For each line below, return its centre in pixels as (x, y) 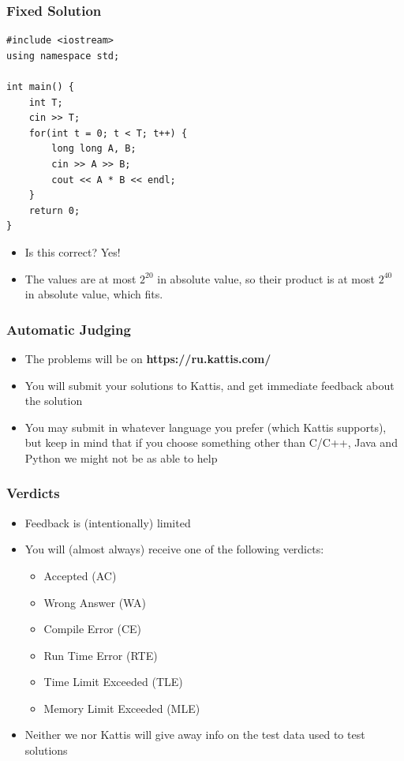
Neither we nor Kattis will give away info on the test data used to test (195, 735)
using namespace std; (63, 56)
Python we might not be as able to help (121, 457)
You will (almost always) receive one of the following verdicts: (174, 549)
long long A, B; (94, 149)
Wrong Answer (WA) (95, 602)
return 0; (54, 210)
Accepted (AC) (80, 575)
